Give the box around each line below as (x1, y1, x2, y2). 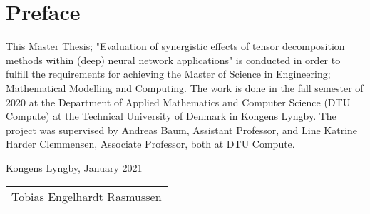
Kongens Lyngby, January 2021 (6, 160, 143, 175)
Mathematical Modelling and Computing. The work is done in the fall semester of (6, 80, 364, 95)
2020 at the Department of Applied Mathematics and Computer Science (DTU (6, 94, 351, 109)
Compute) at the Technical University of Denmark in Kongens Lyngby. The (6, 108, 336, 123)
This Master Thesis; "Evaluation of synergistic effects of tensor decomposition (6, 39, 345, 53)
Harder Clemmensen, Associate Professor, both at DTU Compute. (6, 136, 295, 151)
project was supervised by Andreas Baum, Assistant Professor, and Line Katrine (6, 122, 358, 137)
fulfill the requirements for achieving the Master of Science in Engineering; (6, 66, 331, 81)
